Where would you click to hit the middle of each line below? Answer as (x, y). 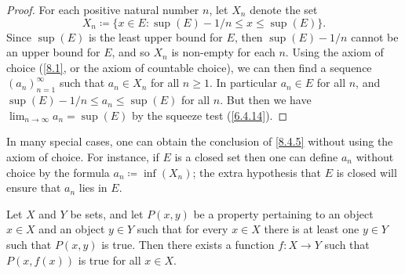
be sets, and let (107, 213)
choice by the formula (58, 172)
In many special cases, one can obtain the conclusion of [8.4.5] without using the (200, 141)
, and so (131, 52)
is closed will (367, 172)
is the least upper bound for (155, 36)
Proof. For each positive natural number (103, 9)
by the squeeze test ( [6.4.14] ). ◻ (210, 115)
